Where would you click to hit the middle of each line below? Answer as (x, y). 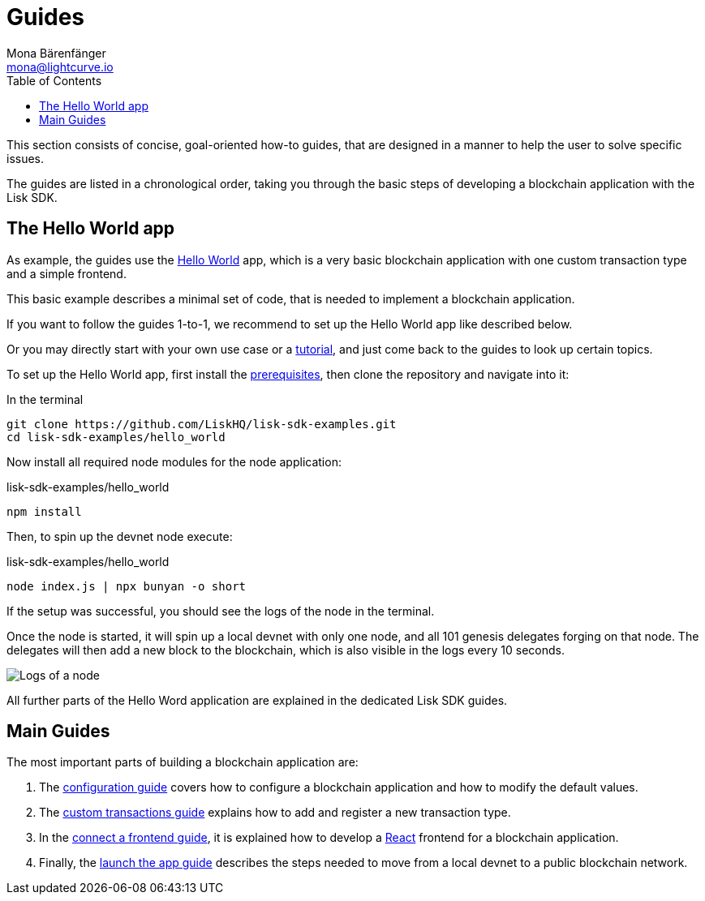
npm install (44, 511)
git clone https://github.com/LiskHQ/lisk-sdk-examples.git (202, 424)
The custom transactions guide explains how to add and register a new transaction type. (275, 813)
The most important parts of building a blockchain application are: (183, 762)
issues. (26, 158)
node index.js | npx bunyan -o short (127, 586)
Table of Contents (54, 80)
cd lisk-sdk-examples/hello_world (116, 437)
